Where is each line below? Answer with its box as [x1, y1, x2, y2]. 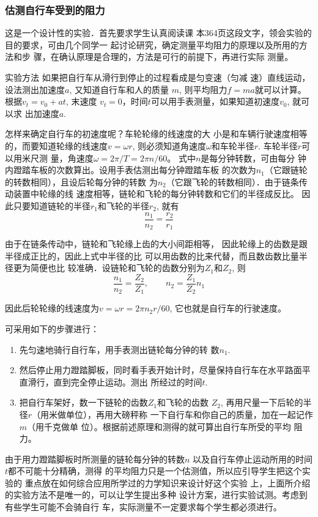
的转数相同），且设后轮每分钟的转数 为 [5, 175, 158, 188]
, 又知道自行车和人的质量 [69, 83, 169, 95]
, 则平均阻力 [179, 83, 227, 95]
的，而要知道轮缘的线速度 [5, 139, 108, 152]
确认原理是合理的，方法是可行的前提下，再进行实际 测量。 [59, 50, 294, 63]
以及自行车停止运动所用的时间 [193, 452, 313, 465]
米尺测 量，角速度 [21, 151, 94, 164]
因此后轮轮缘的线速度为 [5, 302, 99, 314]
